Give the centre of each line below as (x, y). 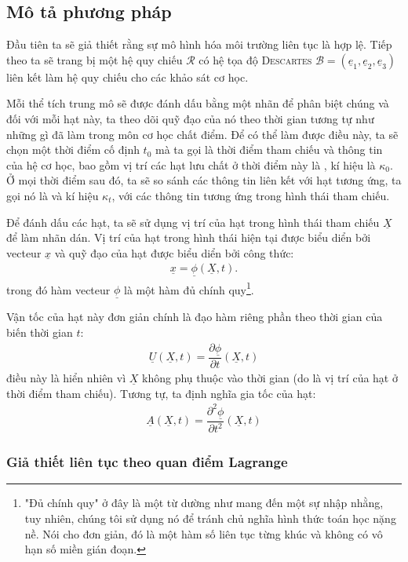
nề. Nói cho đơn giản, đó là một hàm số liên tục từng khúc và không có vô (204, 533)
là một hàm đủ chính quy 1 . (189, 288)
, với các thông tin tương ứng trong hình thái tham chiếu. (251, 195)
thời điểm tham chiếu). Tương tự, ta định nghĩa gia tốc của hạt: (161, 393)
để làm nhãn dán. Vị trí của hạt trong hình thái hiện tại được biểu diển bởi (189, 237)
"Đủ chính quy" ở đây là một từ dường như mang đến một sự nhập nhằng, (204, 503)
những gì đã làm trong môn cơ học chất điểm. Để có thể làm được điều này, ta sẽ (202, 134)
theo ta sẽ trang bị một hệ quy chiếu (95, 59)
